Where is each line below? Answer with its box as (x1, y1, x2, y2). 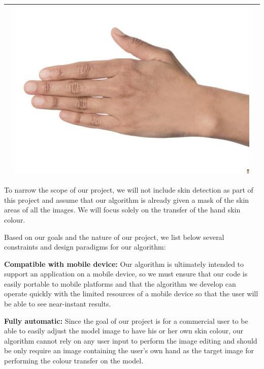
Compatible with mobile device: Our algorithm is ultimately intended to (4, 258, 244, 269)
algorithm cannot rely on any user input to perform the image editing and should (4, 335, 257, 346)
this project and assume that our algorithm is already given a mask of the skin (4, 194, 249, 205)
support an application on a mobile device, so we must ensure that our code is (4, 268, 248, 279)
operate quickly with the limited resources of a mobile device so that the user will (4, 288, 258, 299)
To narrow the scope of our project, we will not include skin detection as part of (4, 184, 253, 195)
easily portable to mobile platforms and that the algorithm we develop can (4, 278, 236, 289)
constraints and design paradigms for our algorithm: (4, 241, 166, 252)
